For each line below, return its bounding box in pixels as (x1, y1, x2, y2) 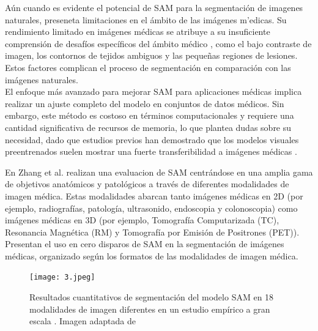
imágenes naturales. (5, 73, 78, 86)
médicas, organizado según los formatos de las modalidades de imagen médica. (5, 249, 298, 262)
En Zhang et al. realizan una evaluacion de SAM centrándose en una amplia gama (5, 165, 313, 178)
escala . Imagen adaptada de (29, 314, 136, 327)
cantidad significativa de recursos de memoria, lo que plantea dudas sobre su (5, 121, 292, 133)
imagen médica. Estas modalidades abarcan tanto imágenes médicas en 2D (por (5, 189, 303, 202)
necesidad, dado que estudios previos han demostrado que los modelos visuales (5, 133, 299, 146)
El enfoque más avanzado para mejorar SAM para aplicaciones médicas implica (5, 85, 302, 98)
